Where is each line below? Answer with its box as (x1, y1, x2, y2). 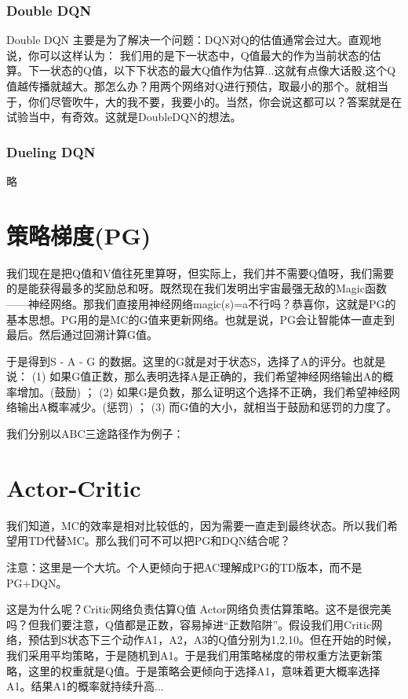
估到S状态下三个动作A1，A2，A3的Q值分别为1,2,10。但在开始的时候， (38, 631, 398, 648)
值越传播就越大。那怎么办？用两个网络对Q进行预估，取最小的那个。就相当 (6, 78, 388, 94)
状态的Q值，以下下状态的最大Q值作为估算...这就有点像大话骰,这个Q (49, 62, 396, 79)
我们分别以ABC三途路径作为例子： (6, 425, 184, 442)
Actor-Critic (6, 471, 141, 503)
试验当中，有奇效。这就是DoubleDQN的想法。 (6, 109, 242, 125)
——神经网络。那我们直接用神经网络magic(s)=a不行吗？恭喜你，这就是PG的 (6, 295, 396, 311)
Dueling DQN (6, 142, 96, 161)
